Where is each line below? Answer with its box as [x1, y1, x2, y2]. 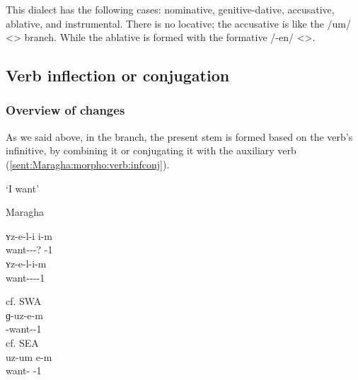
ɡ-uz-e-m [6, 307, 43, 322]
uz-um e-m [6, 349, 52, 364]
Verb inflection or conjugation [6, 64, 230, 86]
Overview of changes [6, 101, 125, 119]
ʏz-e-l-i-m [6, 255, 47, 270]
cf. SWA [6, 294, 42, 309]
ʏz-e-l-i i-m [6, 228, 52, 243]
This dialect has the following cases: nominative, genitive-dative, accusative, [6, 2, 335, 16]
